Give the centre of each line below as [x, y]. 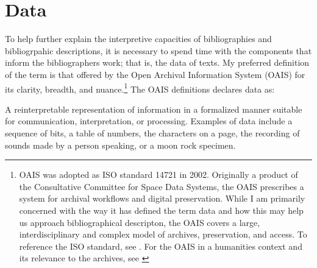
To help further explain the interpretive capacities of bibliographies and [138, 39]
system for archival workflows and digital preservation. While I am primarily [162, 198]
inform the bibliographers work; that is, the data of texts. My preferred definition [157, 62]
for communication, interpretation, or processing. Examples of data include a [149, 121]
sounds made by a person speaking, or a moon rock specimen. [120, 145]
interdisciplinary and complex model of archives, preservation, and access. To [163, 234]
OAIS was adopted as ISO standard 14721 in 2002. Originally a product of [158, 175]
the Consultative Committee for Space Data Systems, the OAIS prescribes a [162, 186]
